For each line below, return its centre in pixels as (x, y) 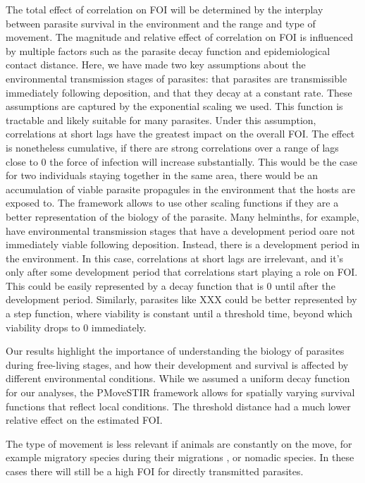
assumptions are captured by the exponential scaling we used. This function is (174, 106)
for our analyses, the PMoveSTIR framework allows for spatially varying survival (180, 392)
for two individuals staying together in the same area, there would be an (162, 175)
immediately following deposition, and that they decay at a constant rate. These (179, 92)
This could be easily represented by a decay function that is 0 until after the (171, 285)
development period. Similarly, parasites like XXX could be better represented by (181, 299)
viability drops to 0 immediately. (76, 327)
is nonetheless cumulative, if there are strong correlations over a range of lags (172, 147)
